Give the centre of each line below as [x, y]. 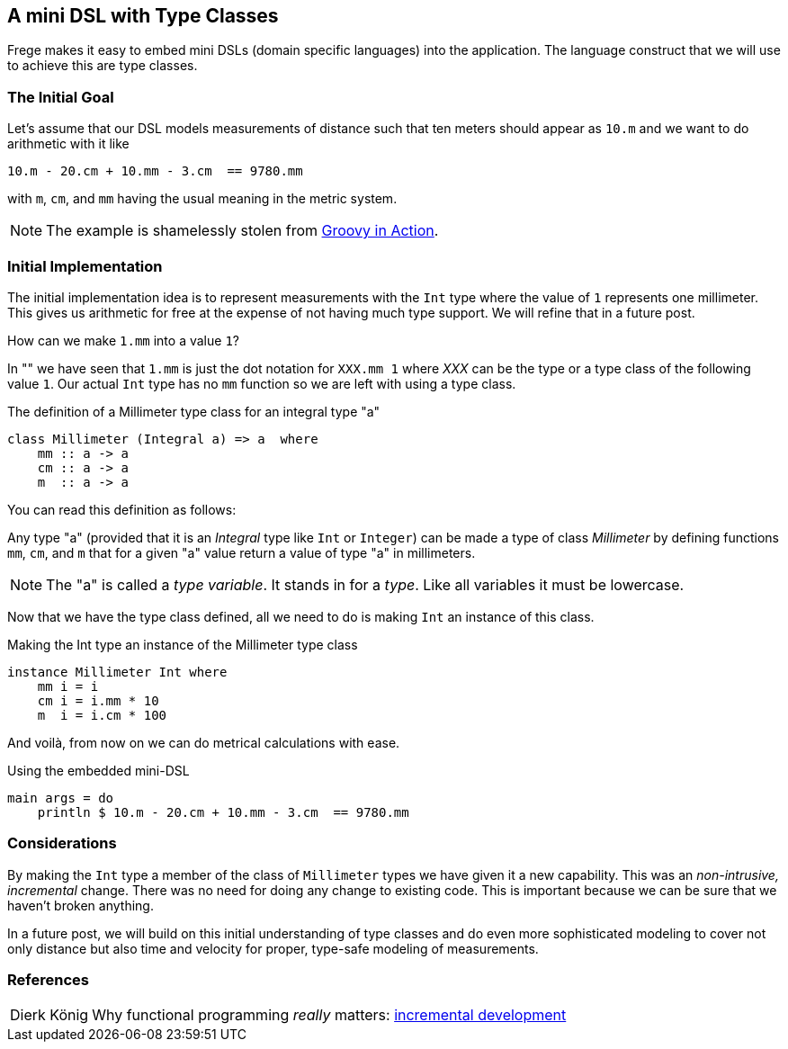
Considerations [62, 843]
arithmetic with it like [68, 144]
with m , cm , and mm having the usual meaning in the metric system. [202, 199]
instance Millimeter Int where [117, 672]
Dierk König [49, 1015]
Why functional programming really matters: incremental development [329, 1015]
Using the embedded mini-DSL [98, 770]
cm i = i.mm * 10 [98, 700]
